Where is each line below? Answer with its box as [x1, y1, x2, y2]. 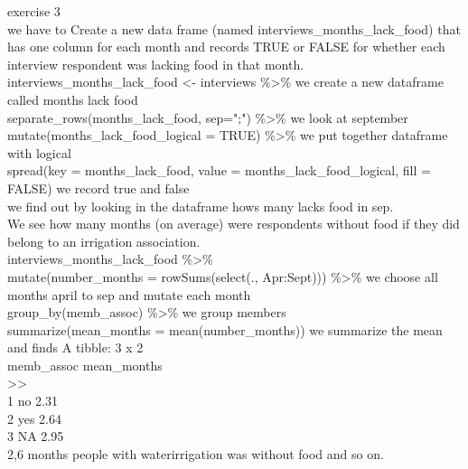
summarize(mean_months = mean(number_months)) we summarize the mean [7, 320, 443, 339]
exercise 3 [7, 2, 61, 20]
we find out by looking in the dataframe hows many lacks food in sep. [7, 196, 394, 215]
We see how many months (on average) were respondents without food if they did [7, 214, 460, 233]
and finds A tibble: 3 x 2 [7, 338, 144, 357]
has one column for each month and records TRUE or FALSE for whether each [7, 37, 445, 56]
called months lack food [7, 89, 138, 108]
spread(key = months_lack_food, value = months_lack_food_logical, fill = [7, 161, 431, 180]
